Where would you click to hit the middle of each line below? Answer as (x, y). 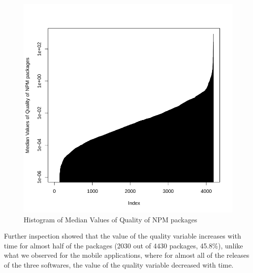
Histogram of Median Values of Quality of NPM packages (111, 219)
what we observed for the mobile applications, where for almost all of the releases (127, 255)
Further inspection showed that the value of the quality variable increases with (123, 236)
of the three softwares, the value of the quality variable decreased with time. (119, 264)
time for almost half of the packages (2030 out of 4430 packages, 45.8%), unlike (124, 245)
